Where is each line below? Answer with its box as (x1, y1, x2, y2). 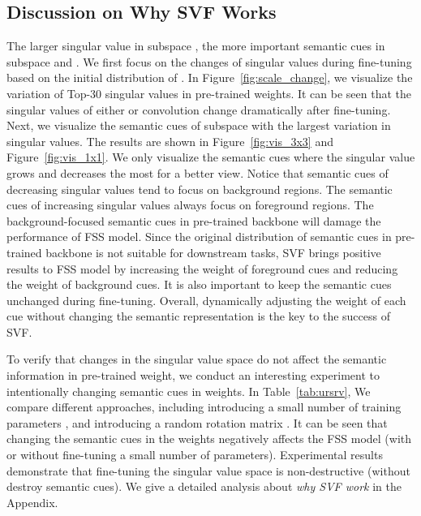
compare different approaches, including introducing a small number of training (6, 398, 402, 415)
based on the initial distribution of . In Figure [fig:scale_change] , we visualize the (6, 69, 413, 86)
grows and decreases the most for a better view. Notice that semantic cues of (6, 164, 389, 181)
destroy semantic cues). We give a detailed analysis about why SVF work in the (6, 478, 402, 495)
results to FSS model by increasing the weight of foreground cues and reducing (6, 260, 398, 277)
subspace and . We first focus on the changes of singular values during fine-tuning (6, 53, 412, 70)
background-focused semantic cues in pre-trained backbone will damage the (6, 212, 381, 229)
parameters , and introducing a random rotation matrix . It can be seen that (6, 414, 388, 431)
